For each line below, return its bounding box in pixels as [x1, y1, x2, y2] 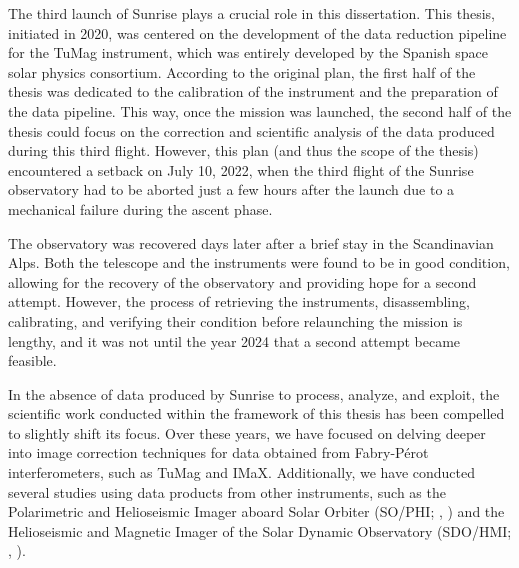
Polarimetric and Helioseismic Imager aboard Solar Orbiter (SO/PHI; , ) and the [8, 501, 505, 522]
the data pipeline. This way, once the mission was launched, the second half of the [8, 100, 512, 121]
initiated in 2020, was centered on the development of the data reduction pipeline [8, 22, 507, 43]
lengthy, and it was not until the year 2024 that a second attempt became [8, 330, 461, 351]
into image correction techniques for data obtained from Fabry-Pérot [8, 442, 429, 463]
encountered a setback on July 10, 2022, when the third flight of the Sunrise [8, 159, 474, 180]
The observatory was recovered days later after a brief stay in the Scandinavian [8, 232, 494, 253]
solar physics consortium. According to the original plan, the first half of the [8, 61, 476, 82]
